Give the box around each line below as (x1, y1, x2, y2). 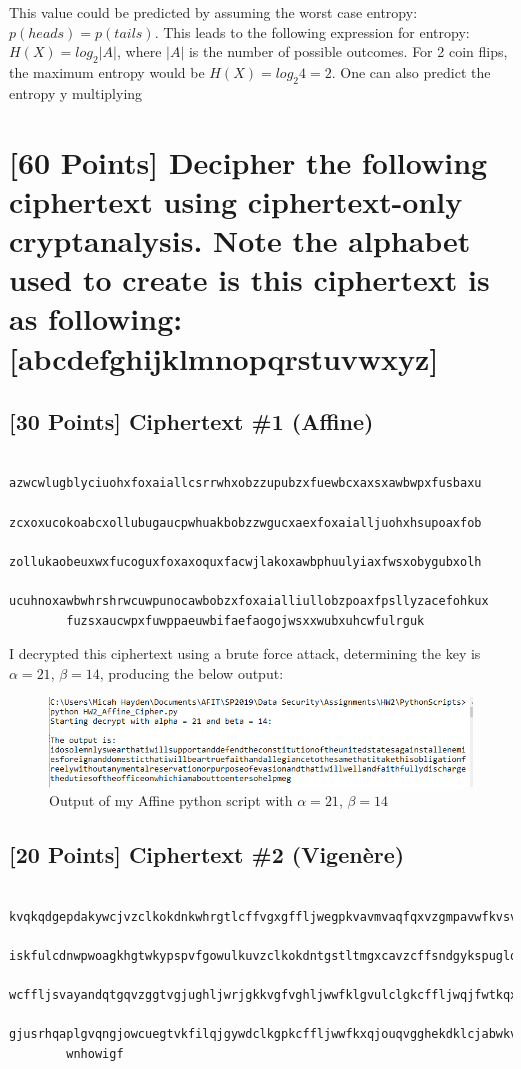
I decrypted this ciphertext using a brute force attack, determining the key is (9, 643, 481, 664)
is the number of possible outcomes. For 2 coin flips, (188, 41, 508, 62)
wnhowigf (66, 1046, 124, 1061)
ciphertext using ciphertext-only (9, 180, 463, 221)
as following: (9, 298, 183, 339)
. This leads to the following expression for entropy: (154, 21, 470, 42)
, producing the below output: (99, 662, 284, 683)
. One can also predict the (331, 61, 491, 82)
